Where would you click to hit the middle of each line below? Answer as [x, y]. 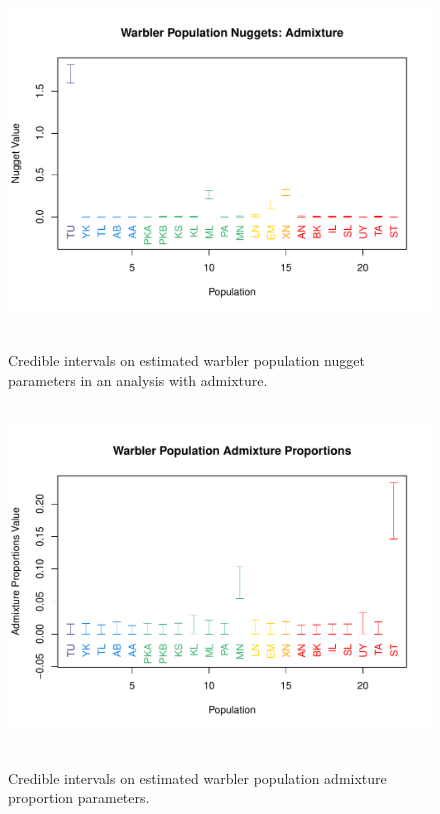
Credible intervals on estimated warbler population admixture [197, 777]
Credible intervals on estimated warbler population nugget [186, 360]
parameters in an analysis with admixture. [138, 379]
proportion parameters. [79, 797]
